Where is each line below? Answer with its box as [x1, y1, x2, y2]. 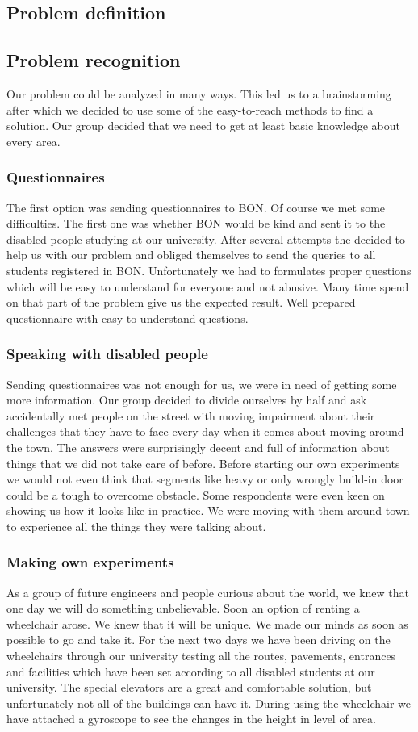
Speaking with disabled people [6, 344, 208, 364]
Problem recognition [6, 48, 181, 73]
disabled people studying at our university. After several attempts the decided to [6, 230, 406, 247]
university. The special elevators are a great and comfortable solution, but [6, 679, 372, 696]
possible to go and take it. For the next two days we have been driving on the [6, 631, 391, 648]
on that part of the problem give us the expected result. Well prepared [6, 294, 356, 311]
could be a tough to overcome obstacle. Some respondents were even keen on [6, 486, 385, 503]
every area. [6, 132, 61, 149]
